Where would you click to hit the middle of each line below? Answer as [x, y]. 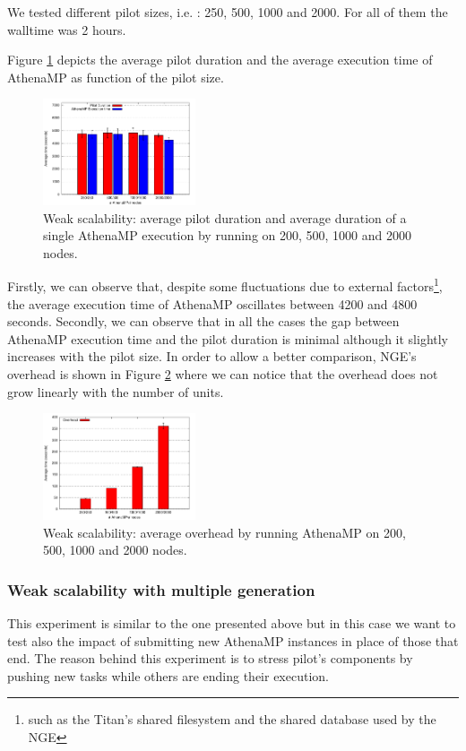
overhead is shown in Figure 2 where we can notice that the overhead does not [223, 374]
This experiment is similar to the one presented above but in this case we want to [232, 622]
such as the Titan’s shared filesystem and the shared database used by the [232, 719]
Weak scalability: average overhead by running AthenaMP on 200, [224, 532]
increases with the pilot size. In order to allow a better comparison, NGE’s [212, 356]
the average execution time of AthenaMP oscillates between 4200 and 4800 [212, 303]
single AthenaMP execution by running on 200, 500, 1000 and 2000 [228, 235]
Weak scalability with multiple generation [161, 589]
